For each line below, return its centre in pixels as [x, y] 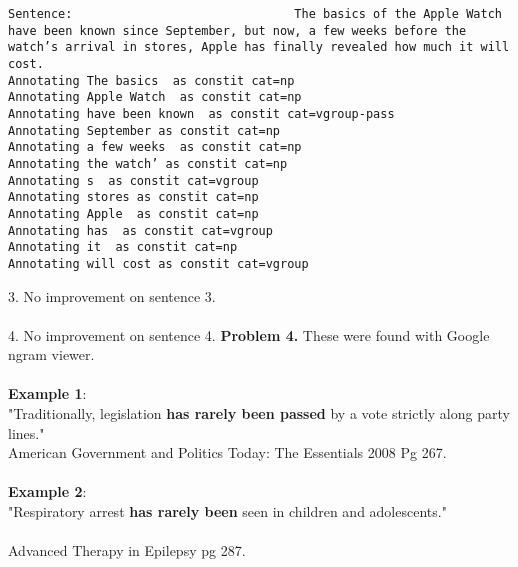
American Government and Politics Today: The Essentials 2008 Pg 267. [227, 452]
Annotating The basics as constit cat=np [151, 80]
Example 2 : [47, 491]
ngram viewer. [51, 354]
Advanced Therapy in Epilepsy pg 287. [127, 550]
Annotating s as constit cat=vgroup [133, 180]
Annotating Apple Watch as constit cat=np [155, 97]
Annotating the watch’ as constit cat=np [148, 163]
